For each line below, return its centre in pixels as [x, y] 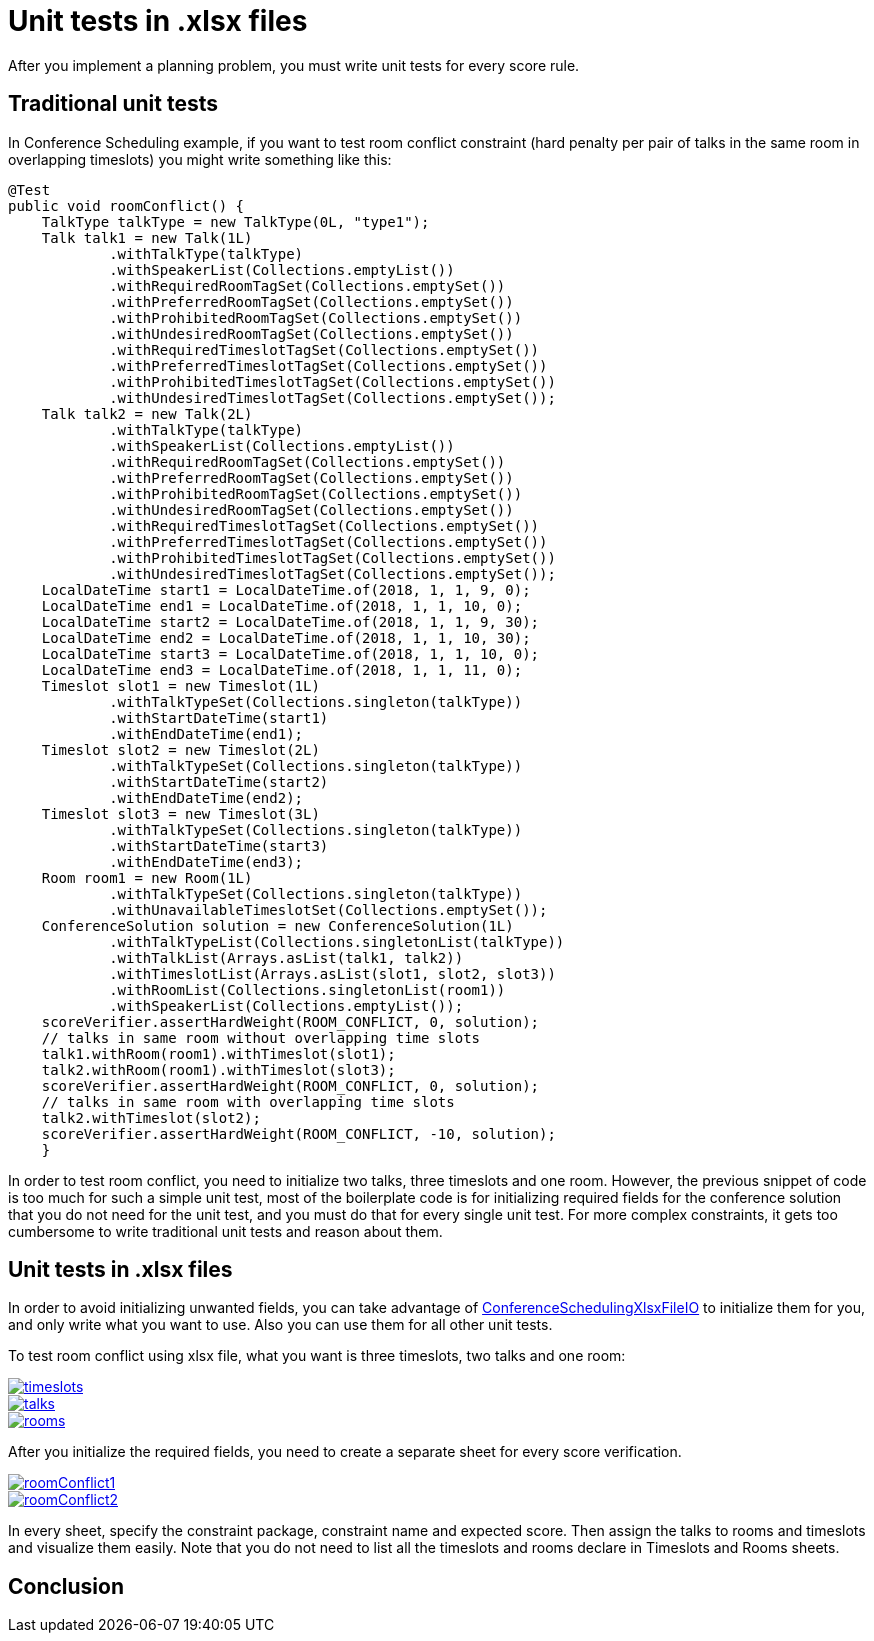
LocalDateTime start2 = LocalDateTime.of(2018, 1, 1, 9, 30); [290, 621]
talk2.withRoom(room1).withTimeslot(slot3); [218, 1069]
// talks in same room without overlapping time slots [261, 1037]
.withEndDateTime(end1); [206, 733]
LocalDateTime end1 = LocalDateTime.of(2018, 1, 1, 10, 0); [282, 605]
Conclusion [66, 1586]
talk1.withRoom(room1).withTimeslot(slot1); [218, 1053]
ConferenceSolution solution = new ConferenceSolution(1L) [277, 925]
